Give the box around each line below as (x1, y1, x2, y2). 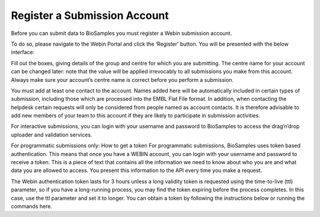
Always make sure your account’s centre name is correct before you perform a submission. (11, 76, 234, 83)
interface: (11, 49, 35, 56)
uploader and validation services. (11, 131, 92, 138)
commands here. (11, 202, 53, 210)
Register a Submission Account (11, 9, 169, 22)
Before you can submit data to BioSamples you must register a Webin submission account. (11, 30, 232, 37)
